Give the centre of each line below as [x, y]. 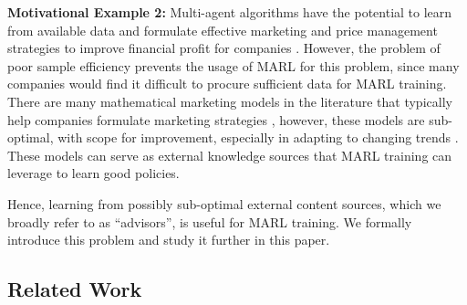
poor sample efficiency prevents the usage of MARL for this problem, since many [233, 65]
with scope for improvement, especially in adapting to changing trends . [258, 137]
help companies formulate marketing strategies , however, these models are [216, 119]
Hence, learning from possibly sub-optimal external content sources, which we [224, 203]
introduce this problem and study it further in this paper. [169, 240]
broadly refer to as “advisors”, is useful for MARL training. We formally [210, 221]
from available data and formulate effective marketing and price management [223, 30]
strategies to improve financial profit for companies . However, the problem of [224, 48]
